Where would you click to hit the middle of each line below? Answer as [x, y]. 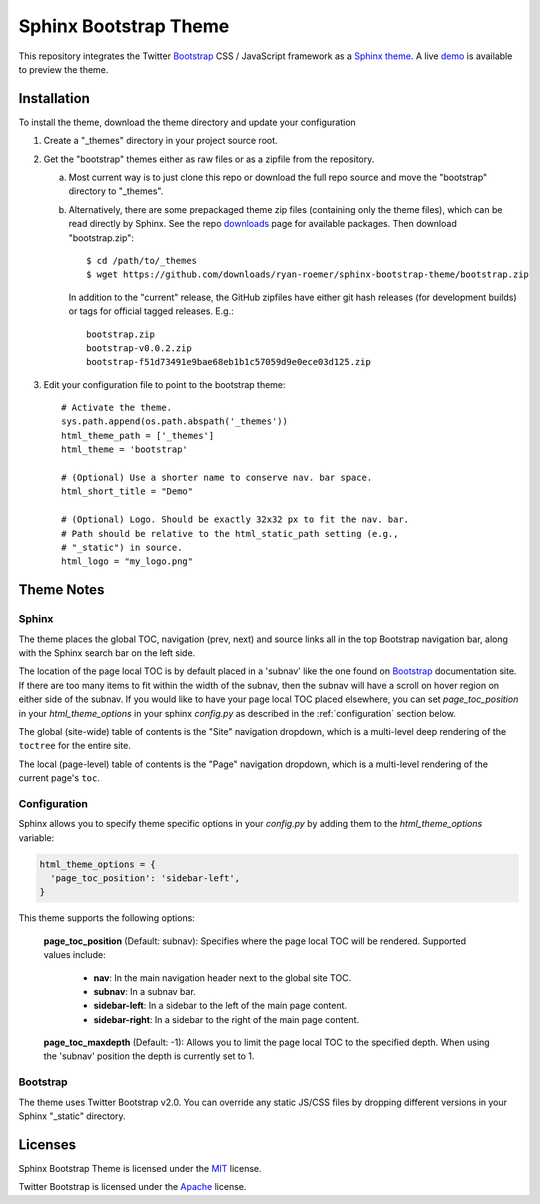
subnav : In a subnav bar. [145, 991]
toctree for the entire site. [75, 746]
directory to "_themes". [116, 191]
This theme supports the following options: [106, 918]
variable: [36, 837]
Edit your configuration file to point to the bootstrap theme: [164, 384]
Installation [54, 98]
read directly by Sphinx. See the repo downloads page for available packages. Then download [262, 224]
